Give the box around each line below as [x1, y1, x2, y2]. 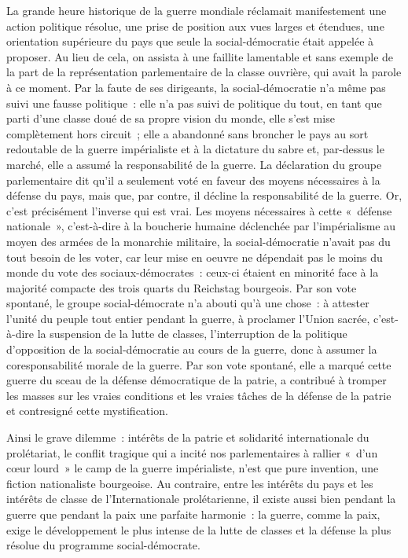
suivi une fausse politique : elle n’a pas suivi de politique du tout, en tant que [6, 94, 382, 111]
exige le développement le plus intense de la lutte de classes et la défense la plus [6, 521, 391, 538]
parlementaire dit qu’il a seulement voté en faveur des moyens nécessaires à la [6, 171, 380, 188]
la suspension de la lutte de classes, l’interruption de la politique [37, 325, 347, 342]
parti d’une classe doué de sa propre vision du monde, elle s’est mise [6, 110, 335, 127]
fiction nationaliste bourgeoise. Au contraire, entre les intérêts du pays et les [6, 475, 373, 491]
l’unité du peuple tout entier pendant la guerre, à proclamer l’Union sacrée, [6, 310, 370, 326]
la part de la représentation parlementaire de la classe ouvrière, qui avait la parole [6, 64, 402, 80]
